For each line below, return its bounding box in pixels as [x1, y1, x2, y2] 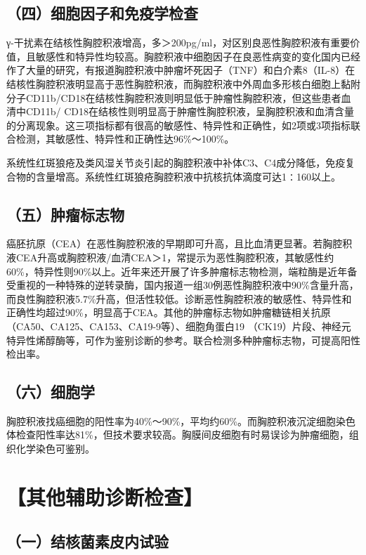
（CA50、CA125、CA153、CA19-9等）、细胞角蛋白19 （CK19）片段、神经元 [6, 318, 351, 333]
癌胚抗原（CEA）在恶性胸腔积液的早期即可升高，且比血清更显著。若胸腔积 [6, 236, 353, 251]
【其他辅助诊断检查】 [6, 482, 204, 511]
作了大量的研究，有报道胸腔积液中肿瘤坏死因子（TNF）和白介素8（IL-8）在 [6, 63, 355, 77]
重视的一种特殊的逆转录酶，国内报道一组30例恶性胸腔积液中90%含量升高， [15, 277, 359, 292]
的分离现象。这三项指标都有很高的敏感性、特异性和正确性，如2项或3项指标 [6, 117, 351, 132]
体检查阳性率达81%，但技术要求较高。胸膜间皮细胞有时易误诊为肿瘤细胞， [6, 427, 349, 442]
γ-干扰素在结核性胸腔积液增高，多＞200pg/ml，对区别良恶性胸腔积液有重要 [6, 35, 351, 50]
